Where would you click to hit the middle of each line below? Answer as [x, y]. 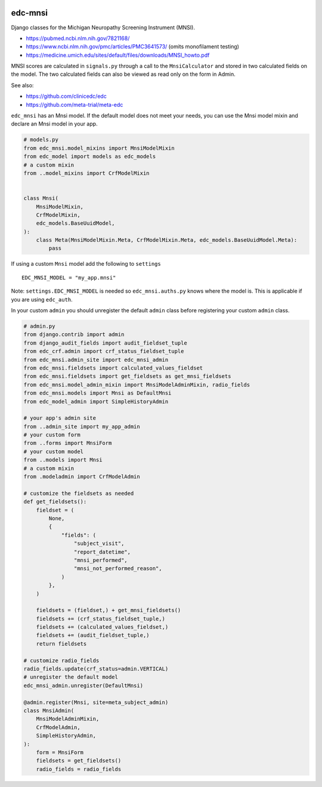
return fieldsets [61, 644]
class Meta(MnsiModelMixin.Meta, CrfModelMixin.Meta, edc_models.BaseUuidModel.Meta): [167, 240]
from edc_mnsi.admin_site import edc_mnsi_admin [96, 359]
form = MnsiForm [60, 752]
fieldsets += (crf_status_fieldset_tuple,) [100, 619]
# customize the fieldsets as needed [79, 493]
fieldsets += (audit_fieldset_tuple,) [93, 635]
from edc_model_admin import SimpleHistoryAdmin [96, 401]
